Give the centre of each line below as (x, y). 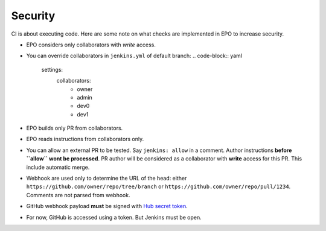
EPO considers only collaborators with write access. (91, 45)
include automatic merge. (58, 167)
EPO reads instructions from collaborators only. (85, 139)
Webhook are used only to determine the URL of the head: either (107, 179)
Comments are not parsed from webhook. (78, 195)
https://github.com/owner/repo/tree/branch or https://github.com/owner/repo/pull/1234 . (158, 186)
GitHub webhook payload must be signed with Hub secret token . (107, 206)
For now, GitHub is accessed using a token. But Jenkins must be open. (114, 217)
